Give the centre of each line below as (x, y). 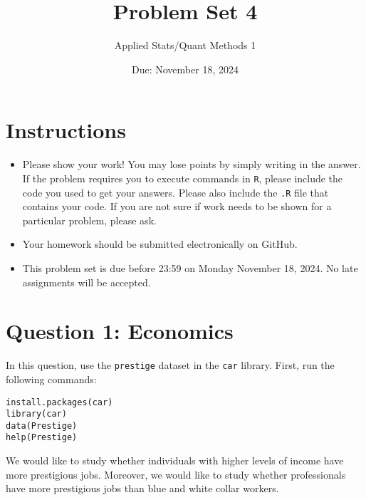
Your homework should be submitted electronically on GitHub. (160, 244)
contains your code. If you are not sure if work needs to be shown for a (177, 206)
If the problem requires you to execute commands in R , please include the (183, 178)
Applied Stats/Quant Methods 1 (185, 45)
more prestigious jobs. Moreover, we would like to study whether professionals (176, 474)
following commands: (51, 379)
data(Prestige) (42, 426)
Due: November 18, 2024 (185, 69)
